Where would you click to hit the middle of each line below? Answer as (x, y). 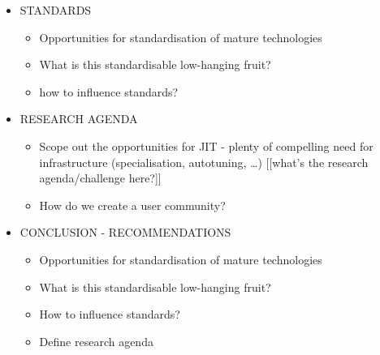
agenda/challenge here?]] (100, 178)
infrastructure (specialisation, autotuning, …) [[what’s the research (204, 162)
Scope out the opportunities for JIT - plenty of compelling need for (206, 145)
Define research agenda (96, 341)
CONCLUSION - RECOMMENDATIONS (125, 232)
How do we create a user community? (132, 205)
